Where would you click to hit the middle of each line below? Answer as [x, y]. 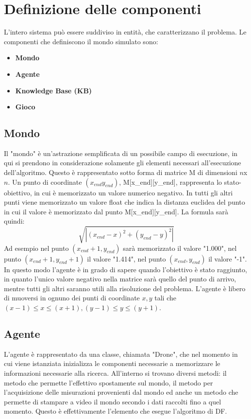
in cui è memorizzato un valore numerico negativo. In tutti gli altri [134, 192]
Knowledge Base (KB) [54, 90]
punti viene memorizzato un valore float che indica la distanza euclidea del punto [125, 202]
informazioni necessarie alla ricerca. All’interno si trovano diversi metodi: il [115, 373]
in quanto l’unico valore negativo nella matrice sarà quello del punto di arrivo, [120, 279]
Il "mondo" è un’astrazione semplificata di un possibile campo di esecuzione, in [121, 153]
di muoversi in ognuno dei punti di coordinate [72, 298]
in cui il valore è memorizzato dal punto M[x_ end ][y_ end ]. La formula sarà [116, 211]
